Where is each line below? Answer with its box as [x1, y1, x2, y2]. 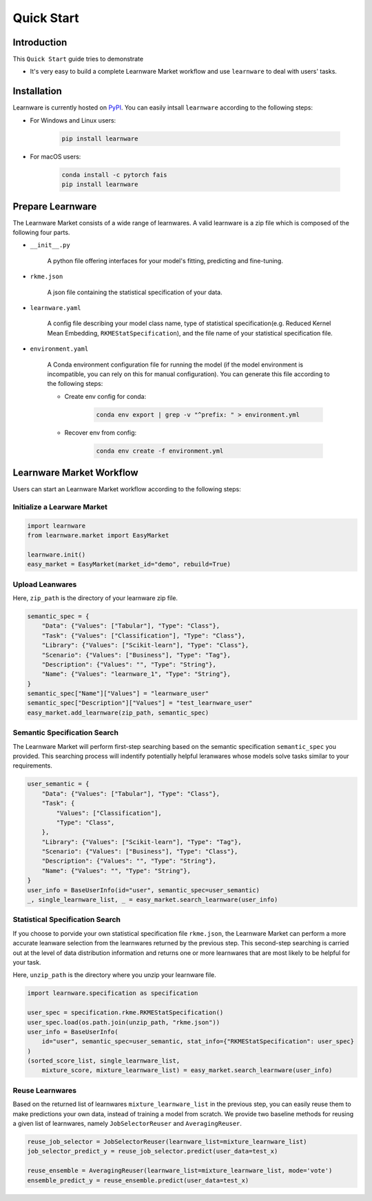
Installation [12, 85, 62, 97]
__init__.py [30, 241, 70, 249]
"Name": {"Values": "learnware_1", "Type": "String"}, [41, 670, 231, 678]
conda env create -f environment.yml [96, 446, 224, 455]
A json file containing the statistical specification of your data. [47, 288, 223, 296]
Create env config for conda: [64, 392, 147, 400]
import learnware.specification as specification [27, 989, 198, 997]
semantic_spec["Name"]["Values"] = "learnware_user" [27, 690, 209, 697]
